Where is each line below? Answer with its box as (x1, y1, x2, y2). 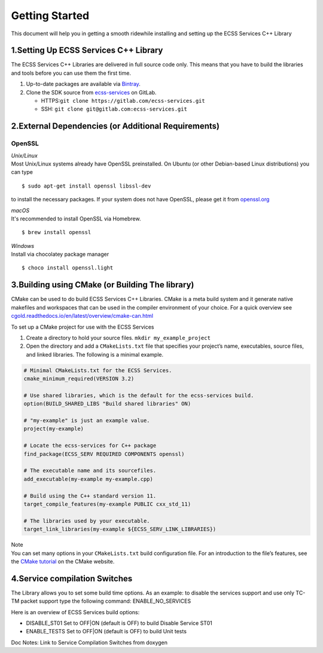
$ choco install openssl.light (22, 265, 114, 271)
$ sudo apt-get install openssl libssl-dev (22, 182, 151, 189)
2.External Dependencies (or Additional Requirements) (11, 121, 220, 131)
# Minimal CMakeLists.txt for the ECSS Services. (23, 367, 172, 373)
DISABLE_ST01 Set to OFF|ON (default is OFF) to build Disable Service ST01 (26, 619, 212, 627)
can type (11, 168, 33, 176)
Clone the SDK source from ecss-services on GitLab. (26, 88, 157, 96)
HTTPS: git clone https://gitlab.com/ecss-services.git (41, 97, 206, 105)
